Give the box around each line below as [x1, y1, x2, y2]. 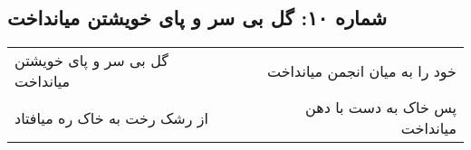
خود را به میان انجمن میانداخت [267, 60, 457, 81]
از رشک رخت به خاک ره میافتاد [14, 107, 208, 128]
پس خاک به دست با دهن [305, 97, 457, 118]
